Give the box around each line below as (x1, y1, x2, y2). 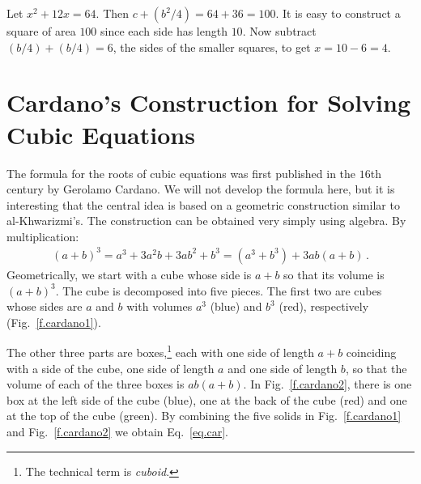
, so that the (345, 359, 407, 376)
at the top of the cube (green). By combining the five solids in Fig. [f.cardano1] (6, 407, 402, 424)
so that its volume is (283, 266, 385, 282)
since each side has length (100, 23, 228, 39)
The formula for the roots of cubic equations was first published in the (6, 164, 356, 181)
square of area (6, 23, 76, 39)
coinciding (346, 344, 397, 361)
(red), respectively (279, 298, 369, 315)
